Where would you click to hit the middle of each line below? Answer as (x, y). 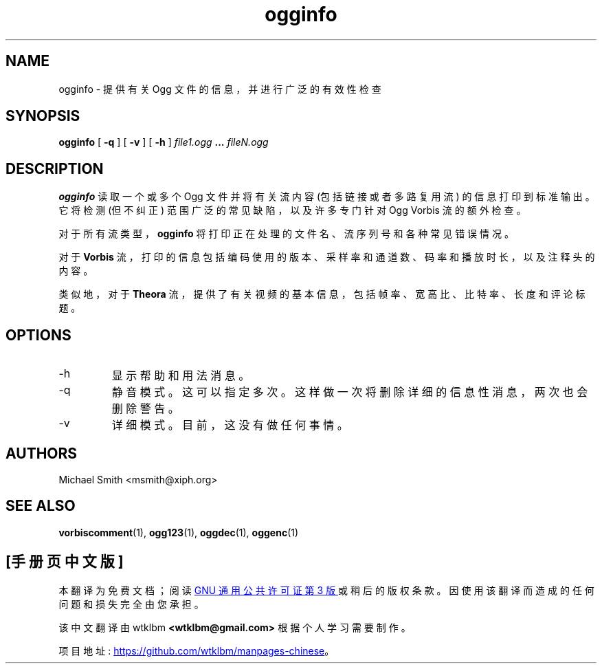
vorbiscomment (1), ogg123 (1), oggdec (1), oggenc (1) (179, 532)
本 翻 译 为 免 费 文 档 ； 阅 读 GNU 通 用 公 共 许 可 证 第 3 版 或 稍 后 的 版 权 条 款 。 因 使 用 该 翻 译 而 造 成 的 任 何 (326, 590)
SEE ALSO (41, 506)
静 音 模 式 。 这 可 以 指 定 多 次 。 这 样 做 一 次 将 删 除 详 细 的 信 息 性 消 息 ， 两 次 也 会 (350, 392)
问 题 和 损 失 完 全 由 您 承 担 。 (131, 604)
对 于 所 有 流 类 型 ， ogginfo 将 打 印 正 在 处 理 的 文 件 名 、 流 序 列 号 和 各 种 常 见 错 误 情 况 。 (286, 234)
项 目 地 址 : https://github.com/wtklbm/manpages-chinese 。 (197, 650)
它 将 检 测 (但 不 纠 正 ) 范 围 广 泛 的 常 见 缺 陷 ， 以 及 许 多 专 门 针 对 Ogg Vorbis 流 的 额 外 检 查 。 (292, 210)
